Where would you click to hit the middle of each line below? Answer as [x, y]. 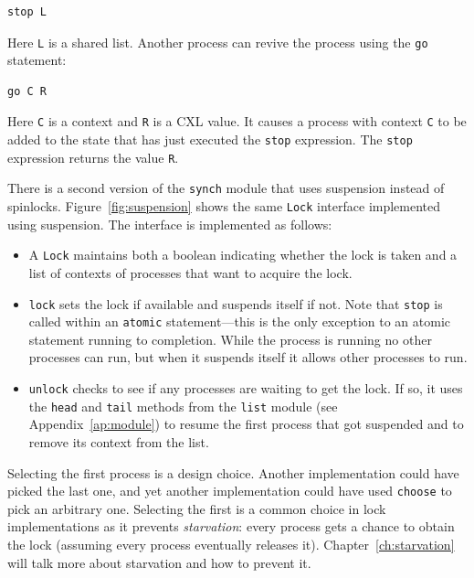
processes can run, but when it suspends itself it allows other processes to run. [248, 357]
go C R [27, 91]
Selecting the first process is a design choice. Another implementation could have [233, 472]
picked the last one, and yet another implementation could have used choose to [230, 491]
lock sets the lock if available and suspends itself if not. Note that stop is [236, 303]
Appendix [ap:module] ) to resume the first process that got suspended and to [246, 424]
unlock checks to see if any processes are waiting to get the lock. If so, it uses [246, 388]
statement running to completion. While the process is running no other [230, 339]
